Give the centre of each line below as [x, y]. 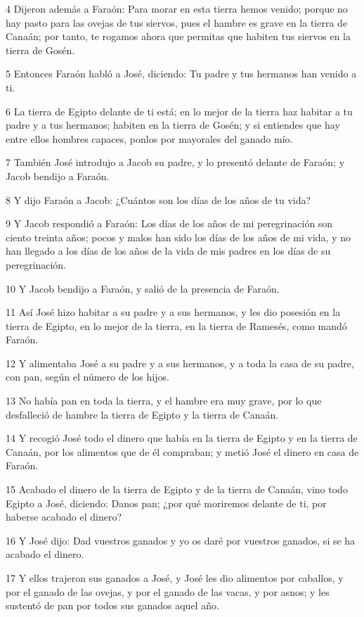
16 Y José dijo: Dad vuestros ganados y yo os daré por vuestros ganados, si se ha [181, 540]
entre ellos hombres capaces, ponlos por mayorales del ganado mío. [149, 138]
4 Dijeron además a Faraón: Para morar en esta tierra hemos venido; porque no [177, 8]
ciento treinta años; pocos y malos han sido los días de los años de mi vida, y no [178, 237]
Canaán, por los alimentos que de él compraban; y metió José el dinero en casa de [182, 451]
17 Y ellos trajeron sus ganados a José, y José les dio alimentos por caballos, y [175, 578]
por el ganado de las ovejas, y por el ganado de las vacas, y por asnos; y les [168, 591]
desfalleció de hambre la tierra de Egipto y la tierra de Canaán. [142, 414]
